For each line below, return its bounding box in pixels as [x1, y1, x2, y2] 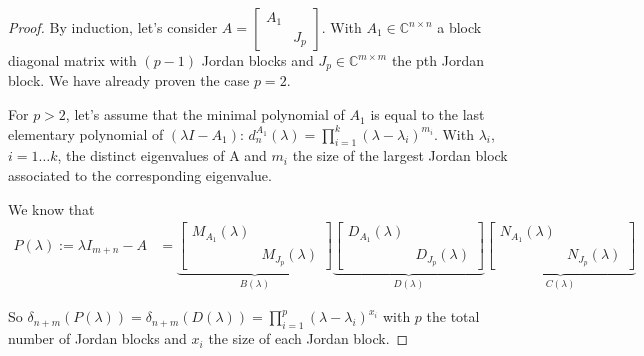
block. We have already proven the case [8, 70, 250, 91]
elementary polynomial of [8, 123, 164, 144]
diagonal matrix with [8, 50, 137, 70]
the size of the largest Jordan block [292, 145, 508, 166]
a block [437, 17, 482, 37]
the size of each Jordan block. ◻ [208, 328, 409, 349]
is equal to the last [370, 104, 485, 125]
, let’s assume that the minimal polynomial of [65, 104, 345, 125]
